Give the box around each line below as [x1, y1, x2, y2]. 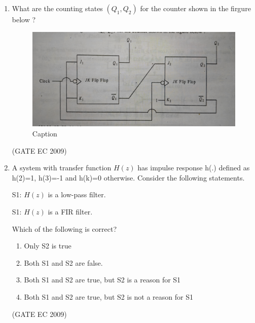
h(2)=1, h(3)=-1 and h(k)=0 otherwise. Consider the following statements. [12, 172, 245, 183]
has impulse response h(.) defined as [137, 162, 250, 173]
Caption [32, 128, 57, 138]
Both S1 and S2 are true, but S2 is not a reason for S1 [24, 291, 194, 302]
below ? [12, 14, 36, 24]
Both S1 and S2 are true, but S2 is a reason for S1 [24, 274, 181, 285]
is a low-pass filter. [48, 189, 106, 200]
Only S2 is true [24, 240, 71, 251]
